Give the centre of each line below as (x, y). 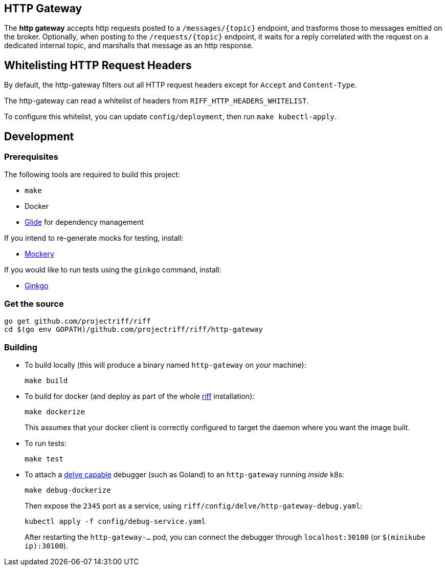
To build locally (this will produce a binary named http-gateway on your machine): (165, 365)
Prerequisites (31, 157)
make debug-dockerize (68, 490)
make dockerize (55, 411)
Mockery (39, 254)
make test (44, 459)
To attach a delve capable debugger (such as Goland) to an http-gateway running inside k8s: (185, 474)
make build (46, 380)
